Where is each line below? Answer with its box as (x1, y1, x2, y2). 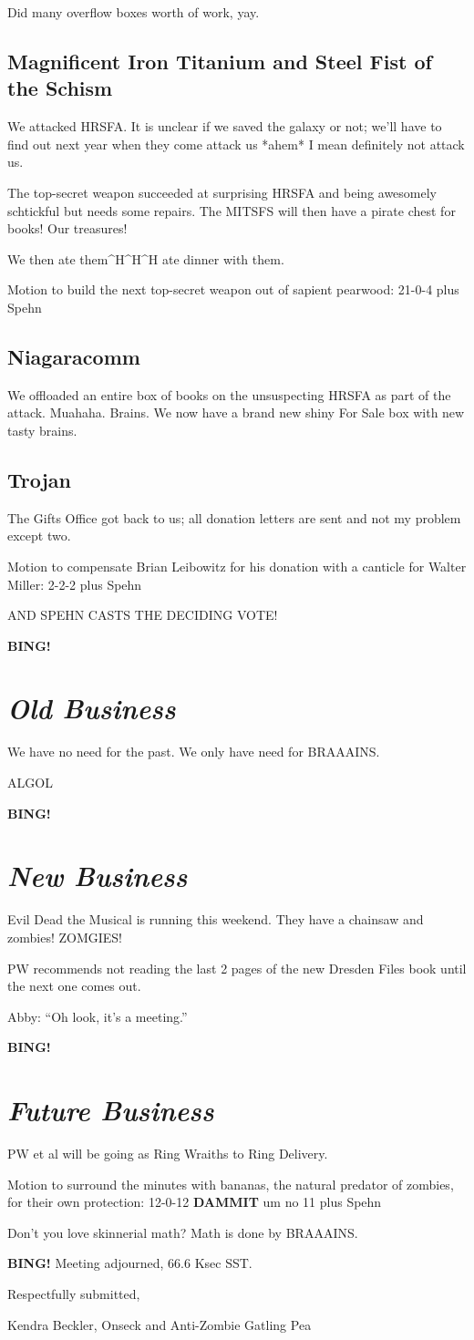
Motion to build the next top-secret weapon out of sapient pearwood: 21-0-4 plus (7, 280, 459, 299)
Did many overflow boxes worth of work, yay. (7, 3, 260, 21)
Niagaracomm (7, 342, 140, 370)
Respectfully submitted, (7, 1283, 140, 1303)
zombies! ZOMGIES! (7, 927, 122, 946)
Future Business (7, 1091, 214, 1129)
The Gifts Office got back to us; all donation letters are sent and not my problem (7, 508, 461, 527)
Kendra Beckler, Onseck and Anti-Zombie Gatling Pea (7, 1314, 312, 1334)
